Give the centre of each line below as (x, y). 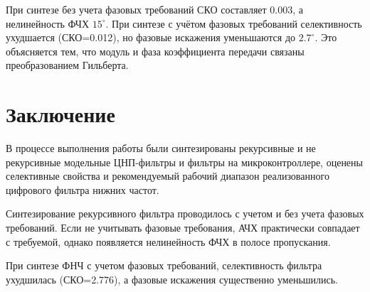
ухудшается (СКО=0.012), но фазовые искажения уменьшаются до (151, 37)
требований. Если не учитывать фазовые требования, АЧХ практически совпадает (183, 228)
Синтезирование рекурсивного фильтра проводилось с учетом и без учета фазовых (185, 213)
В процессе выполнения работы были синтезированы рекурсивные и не (161, 148)
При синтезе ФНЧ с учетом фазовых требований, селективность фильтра (164, 265)
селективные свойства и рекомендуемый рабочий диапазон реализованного (168, 176)
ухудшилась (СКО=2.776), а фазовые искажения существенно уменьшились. (172, 279)
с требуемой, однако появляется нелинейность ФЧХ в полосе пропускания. (168, 241)
